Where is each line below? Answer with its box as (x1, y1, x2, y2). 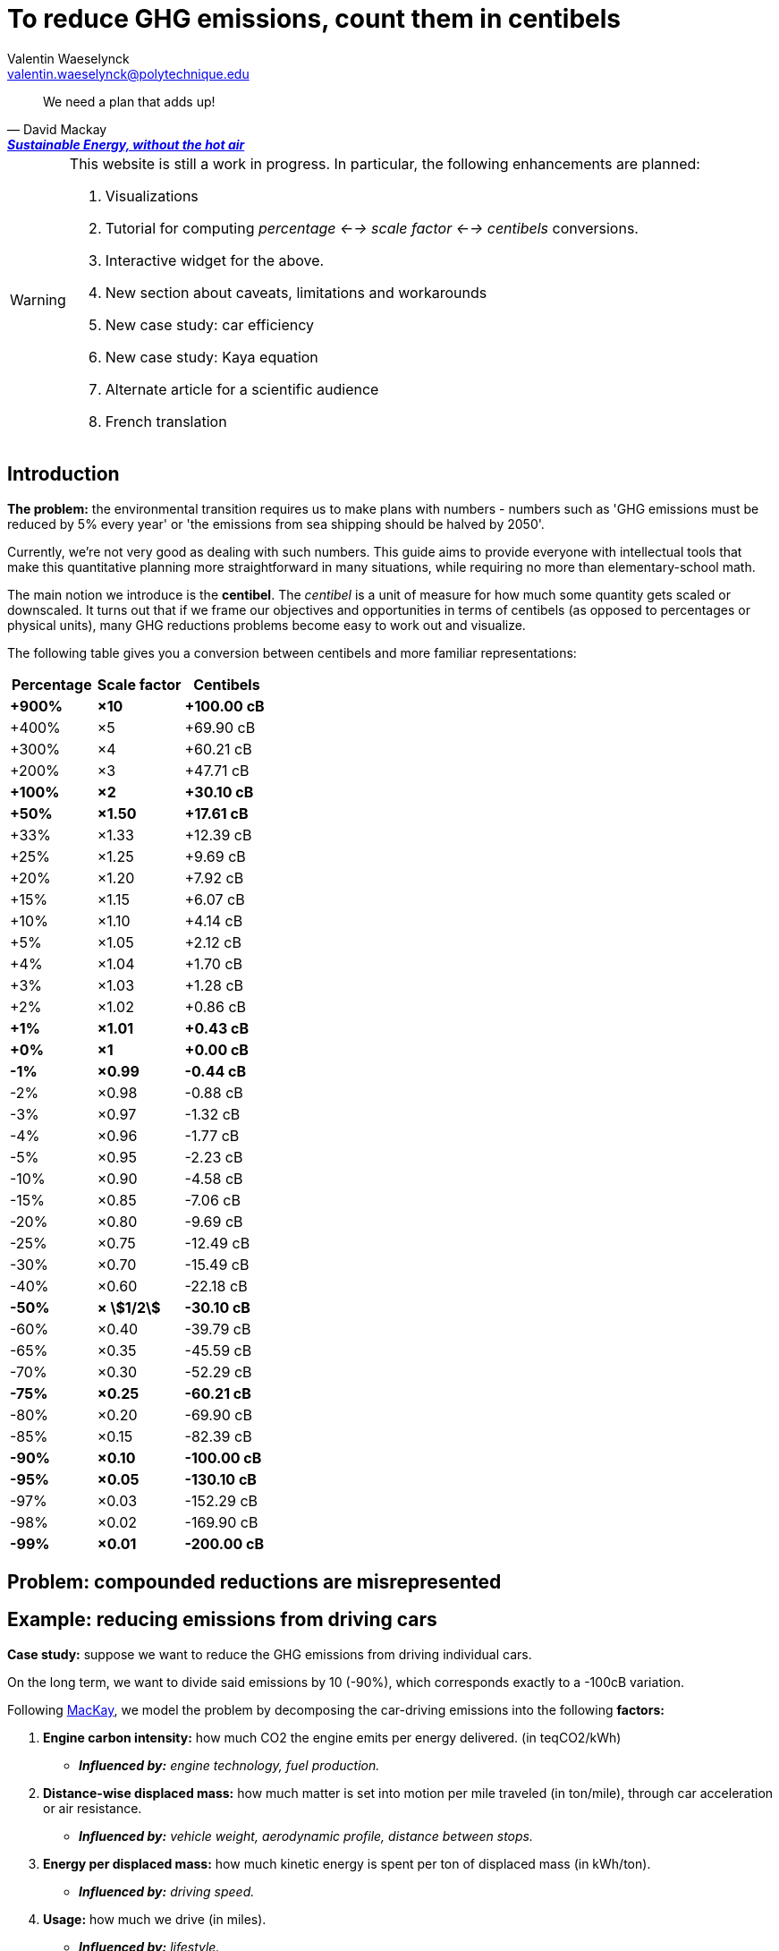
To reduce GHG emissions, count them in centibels (7, 4, 622, 34)
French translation (105, 412, 227, 430)
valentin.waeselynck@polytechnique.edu (7, 65, 250, 81)
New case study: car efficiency (105, 315, 315, 334)
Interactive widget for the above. (105, 251, 325, 269)
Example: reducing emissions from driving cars (7, 1608, 437, 1632)
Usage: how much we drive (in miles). (43, 1911, 267, 1927)
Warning (10, 290, 66, 309)
